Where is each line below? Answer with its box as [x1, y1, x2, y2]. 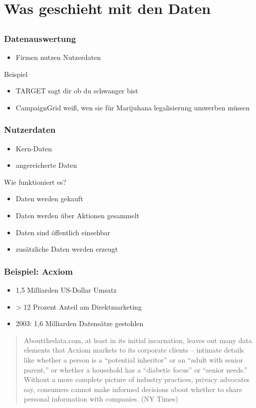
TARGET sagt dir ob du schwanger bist [15, 85, 138, 96]
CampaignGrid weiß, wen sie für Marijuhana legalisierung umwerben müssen [15, 102, 250, 112]
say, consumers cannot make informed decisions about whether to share [23, 384, 243, 394]
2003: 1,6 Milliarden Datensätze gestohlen [15, 318, 144, 329]
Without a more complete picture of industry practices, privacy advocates [23, 374, 250, 385]
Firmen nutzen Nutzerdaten [15, 52, 101, 62]
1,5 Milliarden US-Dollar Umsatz [15, 285, 117, 295]
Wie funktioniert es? [4, 176, 66, 187]
